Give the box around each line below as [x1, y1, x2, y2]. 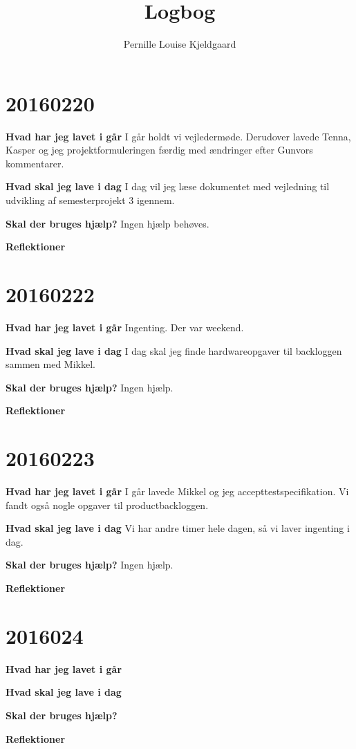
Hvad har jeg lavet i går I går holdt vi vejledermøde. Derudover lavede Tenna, [6, 129, 351, 143]
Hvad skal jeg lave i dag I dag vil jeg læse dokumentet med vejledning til [6, 179, 330, 194]
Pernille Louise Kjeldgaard [123, 37, 236, 51]
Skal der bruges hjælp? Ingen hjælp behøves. [6, 216, 209, 230]
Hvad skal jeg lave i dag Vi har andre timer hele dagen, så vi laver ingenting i [6, 521, 350, 535]
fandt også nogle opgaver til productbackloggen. [6, 497, 209, 512]
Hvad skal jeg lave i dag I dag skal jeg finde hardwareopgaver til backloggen [6, 343, 342, 358]
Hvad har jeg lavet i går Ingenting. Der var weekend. [6, 320, 244, 334]
